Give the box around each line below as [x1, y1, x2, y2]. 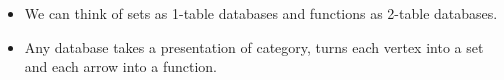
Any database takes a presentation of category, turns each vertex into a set [24, 36, 484, 57]
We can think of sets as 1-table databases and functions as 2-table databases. [24, 3, 498, 23]
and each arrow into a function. [24, 56, 218, 77]
